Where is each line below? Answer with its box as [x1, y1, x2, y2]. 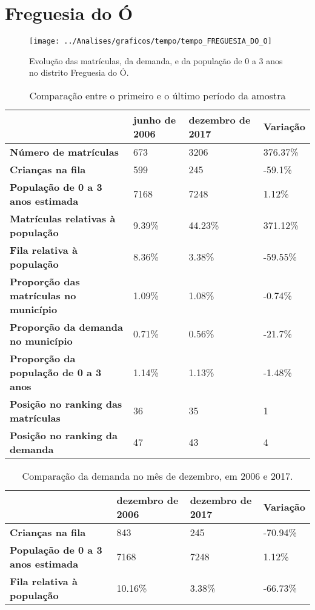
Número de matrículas [10, 144, 119, 159]
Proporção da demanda [10, 319, 123, 334]
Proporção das [10, 274, 80, 288]
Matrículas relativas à [10, 211, 116, 225]
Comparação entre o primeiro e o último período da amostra [29, 88, 286, 102]
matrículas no [10, 288, 76, 302]
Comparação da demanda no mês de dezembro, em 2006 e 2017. [22, 468, 293, 483]
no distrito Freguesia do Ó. [29, 66, 129, 79]
